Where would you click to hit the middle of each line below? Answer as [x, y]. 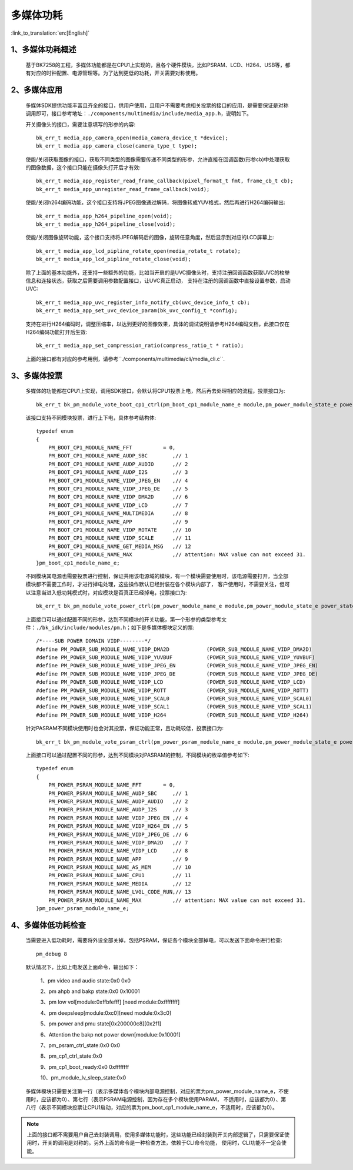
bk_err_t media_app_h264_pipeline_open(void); [104, 216]
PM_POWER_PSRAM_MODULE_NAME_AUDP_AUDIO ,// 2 [118, 801]
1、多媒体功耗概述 [44, 50]
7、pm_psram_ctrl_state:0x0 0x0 [80, 1045]
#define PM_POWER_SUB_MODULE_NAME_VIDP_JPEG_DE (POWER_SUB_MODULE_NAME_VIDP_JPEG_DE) [177, 674]
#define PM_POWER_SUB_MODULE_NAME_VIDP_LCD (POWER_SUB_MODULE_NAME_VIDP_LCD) [171, 682]
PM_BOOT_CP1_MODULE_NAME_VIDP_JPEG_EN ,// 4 [118, 480]
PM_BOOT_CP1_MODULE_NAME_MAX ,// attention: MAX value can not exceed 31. [177, 555]
